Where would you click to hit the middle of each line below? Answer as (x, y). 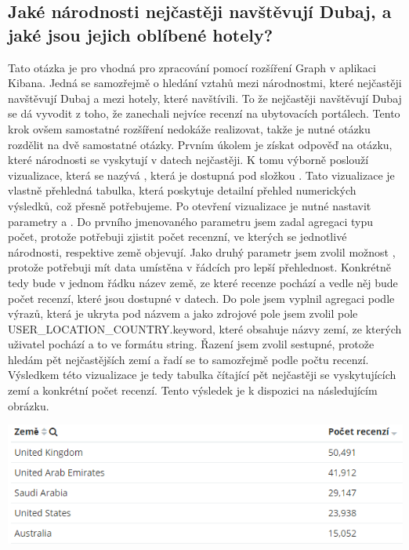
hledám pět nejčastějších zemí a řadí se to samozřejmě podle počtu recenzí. (188, 359)
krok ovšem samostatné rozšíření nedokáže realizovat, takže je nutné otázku (189, 128)
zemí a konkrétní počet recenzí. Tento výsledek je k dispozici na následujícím (193, 390)
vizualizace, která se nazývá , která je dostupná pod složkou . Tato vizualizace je (201, 175)
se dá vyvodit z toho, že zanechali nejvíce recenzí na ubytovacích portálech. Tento (204, 113)
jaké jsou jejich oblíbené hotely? (141, 34)
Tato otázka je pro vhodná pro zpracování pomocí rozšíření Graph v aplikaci (192, 67)
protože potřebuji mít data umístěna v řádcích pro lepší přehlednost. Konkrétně (199, 267)
